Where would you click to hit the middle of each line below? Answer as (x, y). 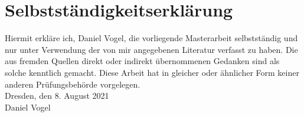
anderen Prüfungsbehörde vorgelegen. (73, 84)
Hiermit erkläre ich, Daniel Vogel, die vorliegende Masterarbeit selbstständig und (151, 38)
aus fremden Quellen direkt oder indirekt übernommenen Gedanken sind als (142, 61)
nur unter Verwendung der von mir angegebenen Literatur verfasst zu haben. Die (151, 49)
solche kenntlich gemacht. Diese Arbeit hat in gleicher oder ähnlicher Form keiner (152, 72)
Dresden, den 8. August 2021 (57, 96)
